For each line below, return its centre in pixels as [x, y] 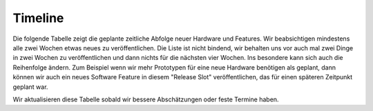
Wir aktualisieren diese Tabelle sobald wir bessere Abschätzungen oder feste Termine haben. [146, 99]
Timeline [38, 18]
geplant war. [30, 87]
